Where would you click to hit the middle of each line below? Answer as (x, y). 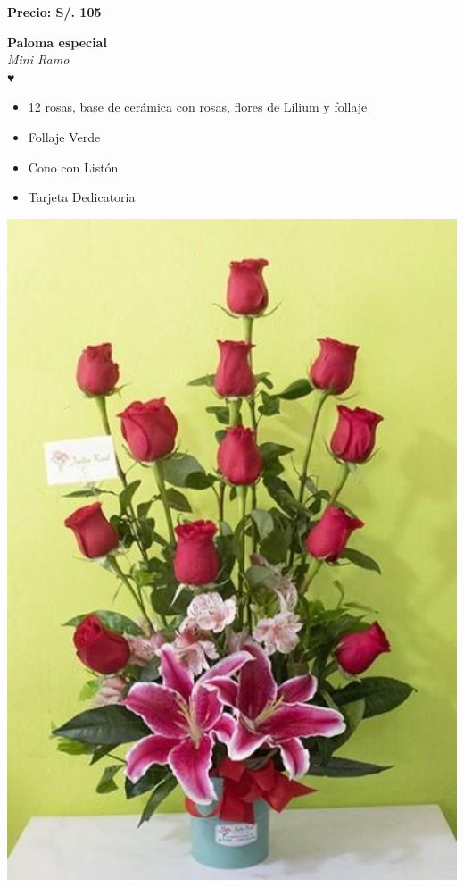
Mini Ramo (38, 59)
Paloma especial (57, 42)
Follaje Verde (64, 136)
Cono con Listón (73, 167)
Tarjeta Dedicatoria (82, 197)
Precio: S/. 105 (54, 12)
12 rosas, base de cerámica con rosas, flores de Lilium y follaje (198, 107)
